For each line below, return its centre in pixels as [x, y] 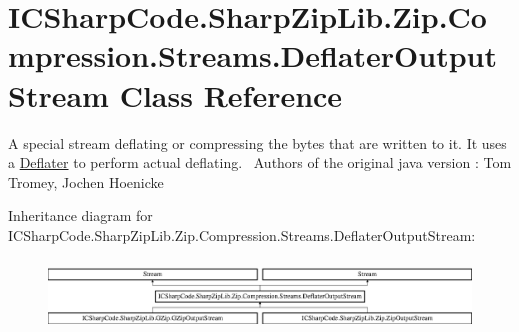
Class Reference [231, 94]
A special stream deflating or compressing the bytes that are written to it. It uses [257, 142]
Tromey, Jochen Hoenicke [86, 181]
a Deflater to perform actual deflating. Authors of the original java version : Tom [260, 162]
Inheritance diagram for [80, 215]
